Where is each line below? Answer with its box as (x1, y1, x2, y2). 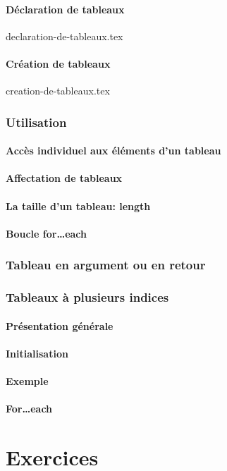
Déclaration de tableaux (6, 1, 125, 16)
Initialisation (6, 345, 68, 360)
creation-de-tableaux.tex (6, 83, 110, 98)
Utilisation (6, 113, 67, 130)
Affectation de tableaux (6, 171, 123, 185)
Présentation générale (6, 318, 114, 333)
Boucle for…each (6, 226, 87, 240)
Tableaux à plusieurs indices (6, 288, 169, 306)
